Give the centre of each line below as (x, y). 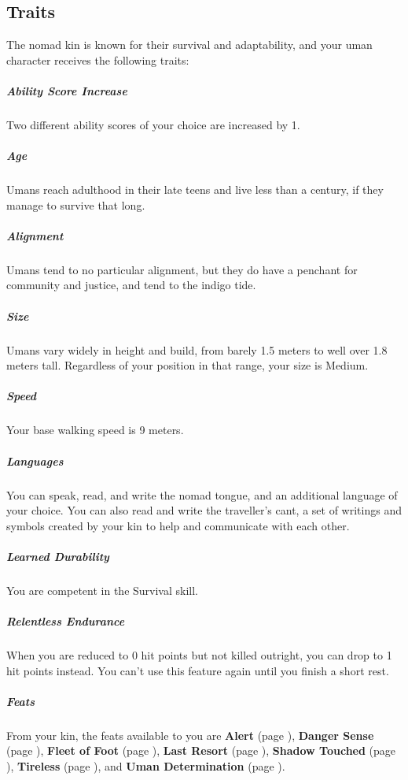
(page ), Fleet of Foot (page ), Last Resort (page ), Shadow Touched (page (201, 750)
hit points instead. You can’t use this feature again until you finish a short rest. (198, 670)
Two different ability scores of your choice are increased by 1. (153, 124)
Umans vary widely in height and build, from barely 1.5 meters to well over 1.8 (197, 349)
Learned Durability (58, 556)
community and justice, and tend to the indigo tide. (131, 285)
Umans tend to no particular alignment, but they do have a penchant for (182, 269)
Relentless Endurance (66, 621)
